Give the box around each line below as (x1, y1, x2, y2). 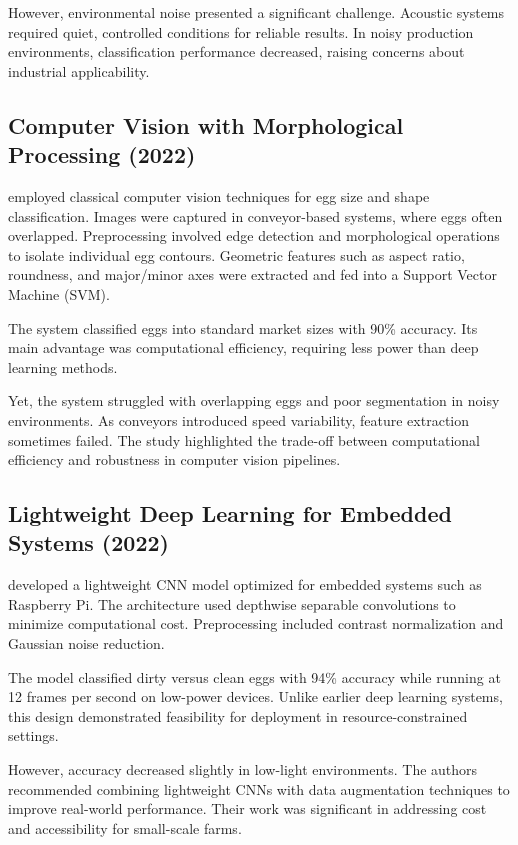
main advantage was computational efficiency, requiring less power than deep (8, 337, 479, 358)
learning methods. (8, 356, 118, 377)
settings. (8, 725, 59, 746)
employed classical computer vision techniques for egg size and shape (8, 185, 430, 206)
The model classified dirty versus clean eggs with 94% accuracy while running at (8, 666, 501, 687)
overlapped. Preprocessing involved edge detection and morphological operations (8, 225, 500, 246)
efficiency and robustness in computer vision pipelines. (8, 449, 341, 470)
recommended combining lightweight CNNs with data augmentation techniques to (8, 778, 510, 799)
